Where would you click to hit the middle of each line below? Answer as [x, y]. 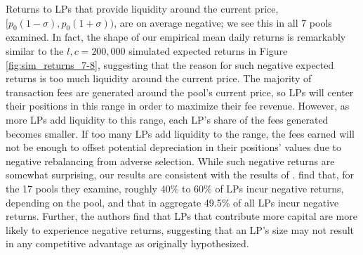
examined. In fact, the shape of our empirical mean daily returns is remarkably [176, 37]
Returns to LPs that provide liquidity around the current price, [142, 8]
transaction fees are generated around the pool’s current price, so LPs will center [180, 92]
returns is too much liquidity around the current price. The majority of [159, 78]
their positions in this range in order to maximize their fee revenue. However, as [178, 106]
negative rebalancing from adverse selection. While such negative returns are [170, 161]
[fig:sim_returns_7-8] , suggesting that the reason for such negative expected [170, 64]
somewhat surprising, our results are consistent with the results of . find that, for [180, 175]
